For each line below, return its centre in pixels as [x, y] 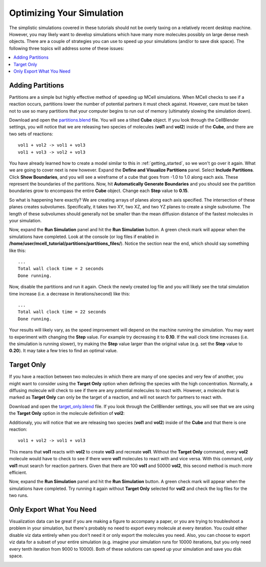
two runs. [19, 495]
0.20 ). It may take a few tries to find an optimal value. [64, 351]
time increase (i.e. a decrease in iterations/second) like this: [70, 293]
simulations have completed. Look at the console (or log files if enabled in [84, 237]
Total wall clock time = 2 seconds [61, 269]
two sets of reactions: [31, 134]
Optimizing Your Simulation [66, 13]
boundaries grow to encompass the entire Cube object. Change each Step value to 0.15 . [99, 191]
